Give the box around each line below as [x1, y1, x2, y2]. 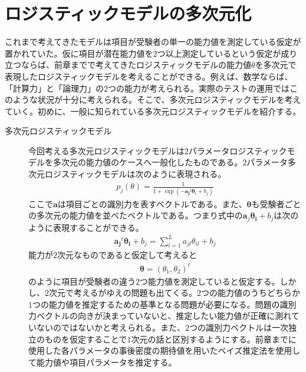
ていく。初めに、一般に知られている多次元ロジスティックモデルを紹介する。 [5, 105, 301, 117]
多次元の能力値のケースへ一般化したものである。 [52, 156, 243, 168]
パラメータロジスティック [188, 144, 287, 156]
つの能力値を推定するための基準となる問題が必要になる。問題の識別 [32, 298, 297, 310]
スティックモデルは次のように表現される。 [61, 168, 226, 180]
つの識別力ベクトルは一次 [189, 321, 288, 333]
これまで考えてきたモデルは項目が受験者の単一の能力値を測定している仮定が [5, 35, 301, 48]
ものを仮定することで [44, 332, 127, 345]
